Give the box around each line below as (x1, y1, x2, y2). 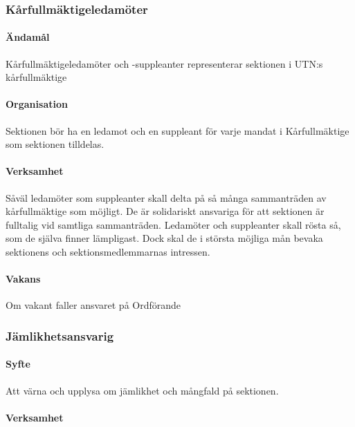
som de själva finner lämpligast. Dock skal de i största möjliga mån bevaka (6, 231, 323, 245)
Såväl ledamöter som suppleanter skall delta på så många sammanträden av (6, 190, 327, 205)
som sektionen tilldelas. (6, 137, 104, 151)
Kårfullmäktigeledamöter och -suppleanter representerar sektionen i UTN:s (6, 56, 323, 70)
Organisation (6, 97, 68, 111)
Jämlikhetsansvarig (6, 327, 114, 344)
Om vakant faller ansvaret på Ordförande (6, 298, 181, 312)
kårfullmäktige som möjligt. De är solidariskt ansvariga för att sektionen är (6, 204, 325, 218)
